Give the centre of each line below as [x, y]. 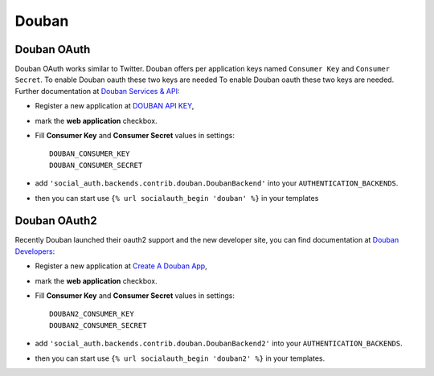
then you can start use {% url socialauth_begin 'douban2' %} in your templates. [180, 358]
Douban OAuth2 [56, 221]
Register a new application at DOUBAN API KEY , [115, 106]
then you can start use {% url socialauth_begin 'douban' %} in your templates [177, 198]
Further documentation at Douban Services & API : [97, 91]
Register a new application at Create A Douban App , [121, 266]
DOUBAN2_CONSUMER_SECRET [98, 325]
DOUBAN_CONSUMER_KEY [90, 154]
